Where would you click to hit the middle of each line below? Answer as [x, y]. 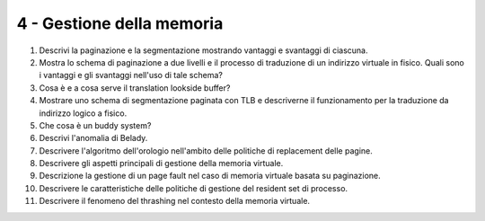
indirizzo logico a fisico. [83, 113]
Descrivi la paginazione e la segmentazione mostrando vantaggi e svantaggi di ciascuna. [203, 50]
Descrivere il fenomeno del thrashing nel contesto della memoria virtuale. [174, 201]
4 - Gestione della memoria [120, 23]
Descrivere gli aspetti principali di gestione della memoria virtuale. [161, 164]
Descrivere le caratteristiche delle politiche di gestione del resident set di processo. [194, 188]
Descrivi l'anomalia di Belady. [93, 138]
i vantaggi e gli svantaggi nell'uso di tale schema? [131, 75]
